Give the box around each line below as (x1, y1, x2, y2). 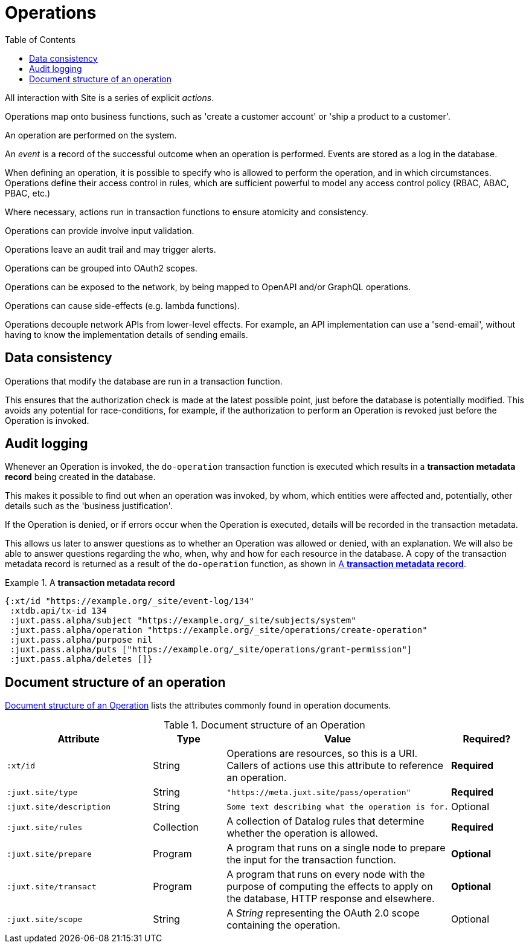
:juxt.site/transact (7, 881, 97, 891)
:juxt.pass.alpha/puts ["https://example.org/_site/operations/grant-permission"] (10, 644, 412, 655)
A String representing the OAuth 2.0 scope (226, 907, 420, 920)
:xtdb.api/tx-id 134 (10, 606, 107, 616)
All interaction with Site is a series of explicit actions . (5, 92, 214, 103)
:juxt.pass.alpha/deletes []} (10, 654, 153, 664)
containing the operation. (226, 919, 341, 932)
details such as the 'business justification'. (5, 501, 173, 511)
